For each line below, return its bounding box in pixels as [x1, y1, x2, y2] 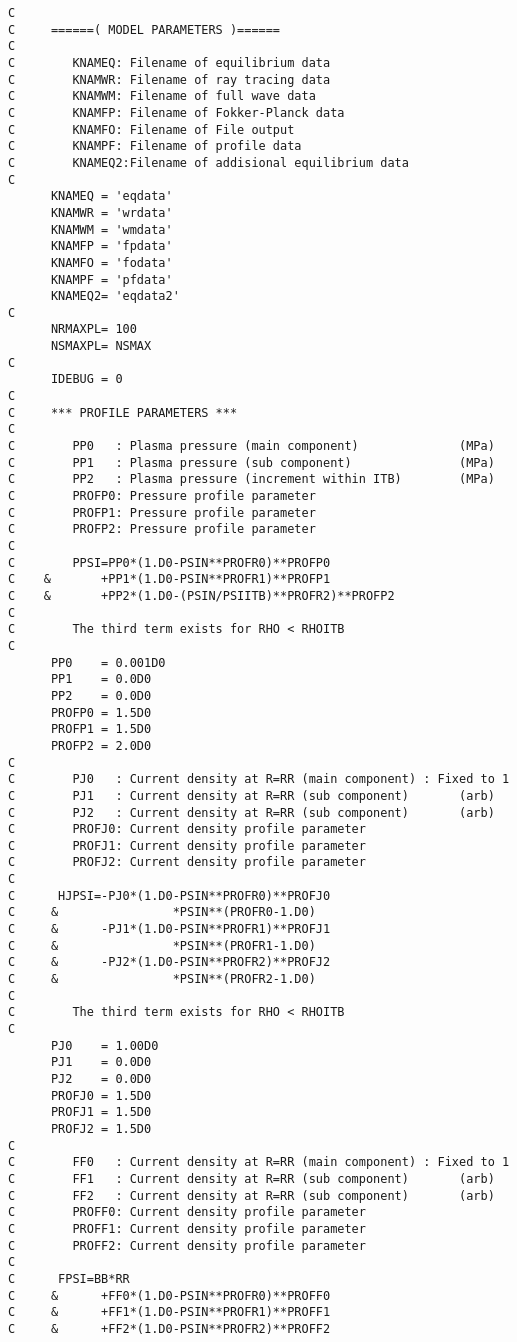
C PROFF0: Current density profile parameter [8, 1205, 366, 1220]
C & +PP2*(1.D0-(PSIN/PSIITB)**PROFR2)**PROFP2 [8, 588, 395, 603]
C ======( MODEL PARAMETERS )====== [8, 22, 281, 37]
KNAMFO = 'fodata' [50, 255, 173, 270]
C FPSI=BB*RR [8, 1271, 130, 1286]
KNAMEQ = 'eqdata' [50, 189, 173, 204]
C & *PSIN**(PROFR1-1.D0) [8, 938, 316, 953]
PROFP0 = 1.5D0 [50, 705, 152, 720]
